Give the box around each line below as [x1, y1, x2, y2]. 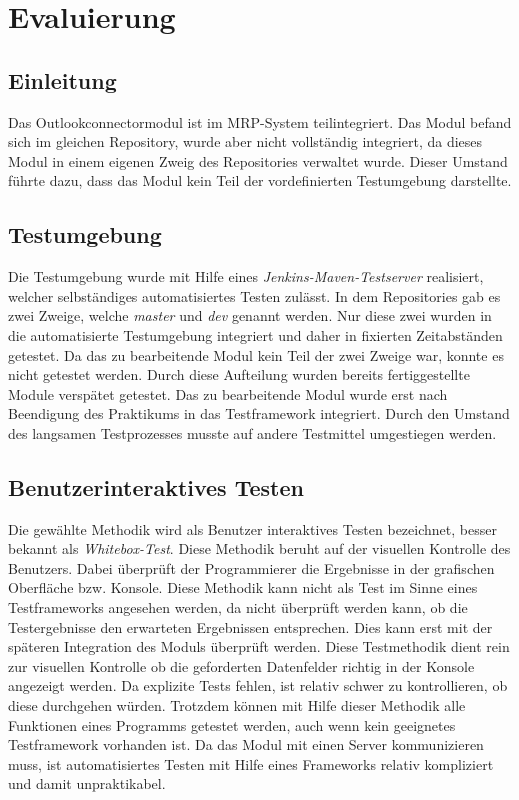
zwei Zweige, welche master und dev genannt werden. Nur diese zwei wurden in [8, 305, 492, 326]
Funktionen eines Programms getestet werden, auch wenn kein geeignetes [8, 714, 456, 735]
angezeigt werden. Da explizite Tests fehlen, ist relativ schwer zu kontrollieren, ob [8, 675, 508, 696]
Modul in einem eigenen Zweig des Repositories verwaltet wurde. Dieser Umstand [8, 150, 508, 171]
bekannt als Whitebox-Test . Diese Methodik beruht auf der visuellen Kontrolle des [8, 538, 511, 559]
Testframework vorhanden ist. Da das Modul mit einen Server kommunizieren [8, 734, 484, 755]
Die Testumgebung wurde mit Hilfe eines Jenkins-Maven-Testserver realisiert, [8, 266, 484, 287]
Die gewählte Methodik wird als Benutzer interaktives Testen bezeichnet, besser [8, 518, 497, 539]
